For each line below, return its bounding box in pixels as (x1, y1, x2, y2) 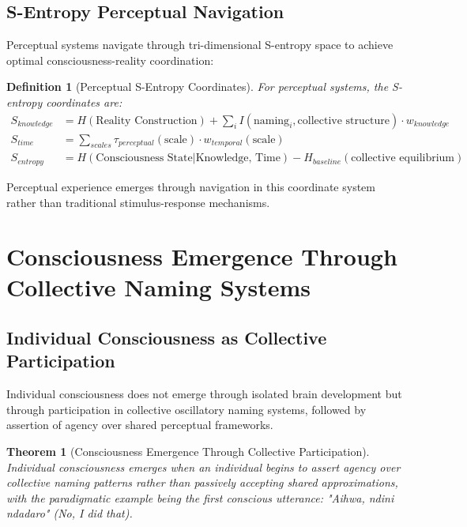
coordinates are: (46, 93, 122, 110)
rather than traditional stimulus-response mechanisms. (6, 194, 270, 210)
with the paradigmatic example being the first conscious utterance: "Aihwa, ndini (6, 489, 394, 506)
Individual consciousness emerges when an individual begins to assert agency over (6, 458, 401, 475)
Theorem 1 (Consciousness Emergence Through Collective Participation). (6, 443, 370, 460)
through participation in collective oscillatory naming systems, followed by (6, 401, 367, 417)
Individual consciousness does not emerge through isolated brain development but (6, 386, 402, 402)
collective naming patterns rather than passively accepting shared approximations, (6, 474, 398, 491)
